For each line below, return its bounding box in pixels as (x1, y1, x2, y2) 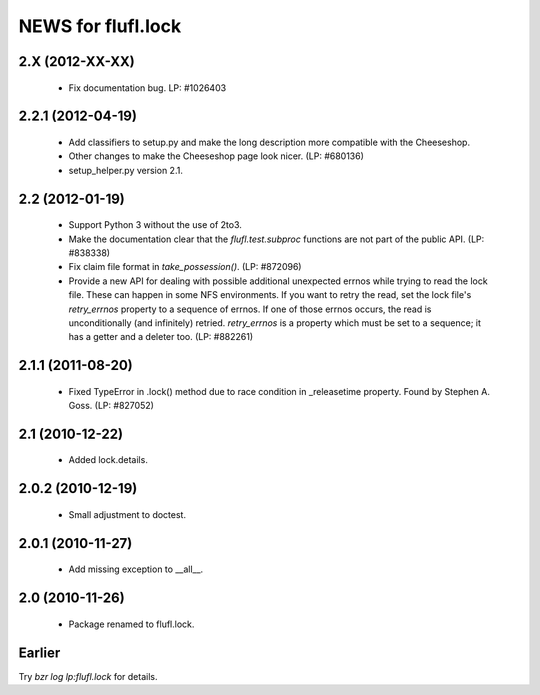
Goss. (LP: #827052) (68, 400, 155, 412)
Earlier (18, 644, 61, 661)
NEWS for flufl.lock (18, 15, 182, 37)
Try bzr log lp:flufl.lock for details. (18, 670, 158, 682)
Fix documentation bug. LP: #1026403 (68, 81, 227, 94)
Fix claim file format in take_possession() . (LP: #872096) (68, 261, 302, 273)
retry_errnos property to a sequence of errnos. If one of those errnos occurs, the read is (68, 303, 432, 315)
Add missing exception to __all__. (68, 563, 204, 575)
